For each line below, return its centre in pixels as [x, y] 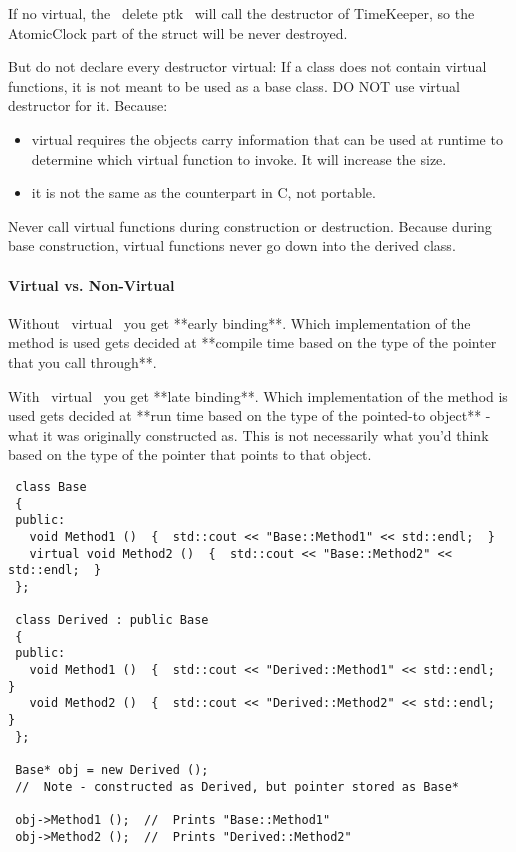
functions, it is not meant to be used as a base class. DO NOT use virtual [234, 85]
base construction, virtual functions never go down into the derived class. [232, 245]
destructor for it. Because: [88, 105]
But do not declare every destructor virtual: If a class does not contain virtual [247, 66]
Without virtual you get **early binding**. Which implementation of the [239, 322]
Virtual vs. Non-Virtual [91, 284]
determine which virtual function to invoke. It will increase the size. [239, 158]
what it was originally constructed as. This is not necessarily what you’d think [248, 434]
